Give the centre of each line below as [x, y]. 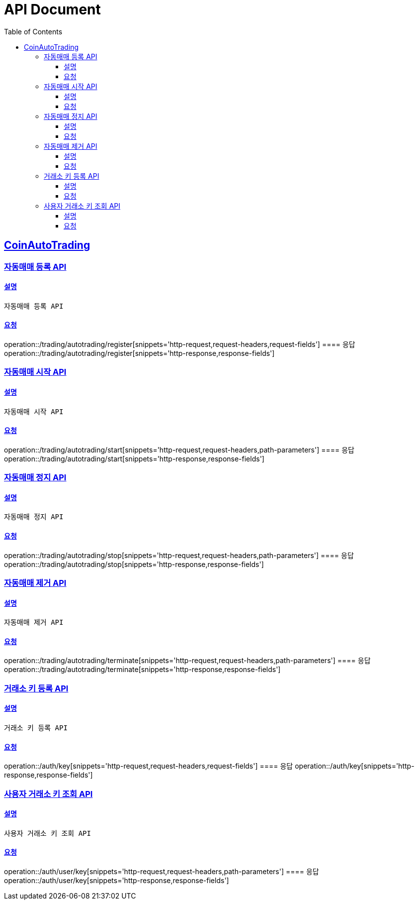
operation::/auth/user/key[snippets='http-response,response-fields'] [117, 881]
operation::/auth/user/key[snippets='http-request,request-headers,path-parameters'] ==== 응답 [162, 872]
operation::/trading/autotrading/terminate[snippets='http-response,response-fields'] [142, 670]
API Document [52, 9]
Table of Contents [33, 31]
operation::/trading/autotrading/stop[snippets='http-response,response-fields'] [134, 564]
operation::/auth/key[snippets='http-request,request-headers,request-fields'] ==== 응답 [149, 766]
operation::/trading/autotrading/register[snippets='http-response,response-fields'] [139, 353]
